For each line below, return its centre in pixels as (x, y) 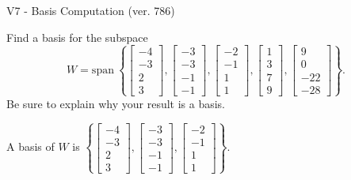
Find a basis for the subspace (77, 37)
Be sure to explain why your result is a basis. (116, 103)
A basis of (31, 146)
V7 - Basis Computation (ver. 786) (91, 10)
